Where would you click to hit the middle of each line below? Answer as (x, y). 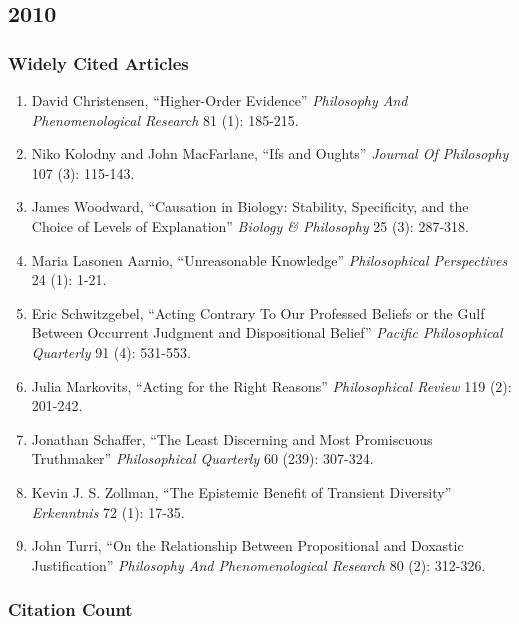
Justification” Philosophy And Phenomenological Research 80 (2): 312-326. (258, 564)
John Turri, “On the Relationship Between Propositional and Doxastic (247, 545)
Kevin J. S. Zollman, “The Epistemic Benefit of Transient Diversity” (241, 491)
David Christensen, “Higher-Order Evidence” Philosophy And (219, 100)
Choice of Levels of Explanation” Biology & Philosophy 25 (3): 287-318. (250, 225)
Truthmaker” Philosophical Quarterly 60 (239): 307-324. (202, 458)
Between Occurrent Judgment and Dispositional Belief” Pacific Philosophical (267, 332)
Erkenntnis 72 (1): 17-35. (108, 511)
